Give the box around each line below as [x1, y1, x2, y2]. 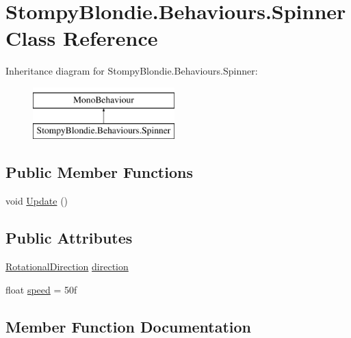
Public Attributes [5, 227, 133, 248]
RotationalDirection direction [5, 259, 129, 274]
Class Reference [5, 24, 158, 52]
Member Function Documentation [5, 315, 252, 337]
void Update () [5, 194, 68, 208]
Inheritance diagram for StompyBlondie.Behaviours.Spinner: [5, 64, 258, 78]
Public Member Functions [5, 161, 193, 183]
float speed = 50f [5, 282, 77, 296]
